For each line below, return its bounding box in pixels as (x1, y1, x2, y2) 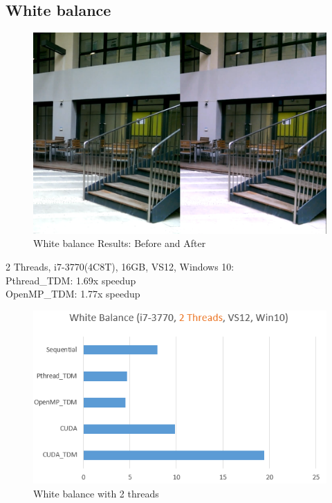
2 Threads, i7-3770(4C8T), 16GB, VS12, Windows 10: (6, 259, 234, 274)
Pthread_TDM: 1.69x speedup (6, 273, 136, 287)
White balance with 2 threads (33, 486, 159, 500)
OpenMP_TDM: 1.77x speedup (6, 286, 140, 301)
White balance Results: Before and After (33, 236, 206, 250)
